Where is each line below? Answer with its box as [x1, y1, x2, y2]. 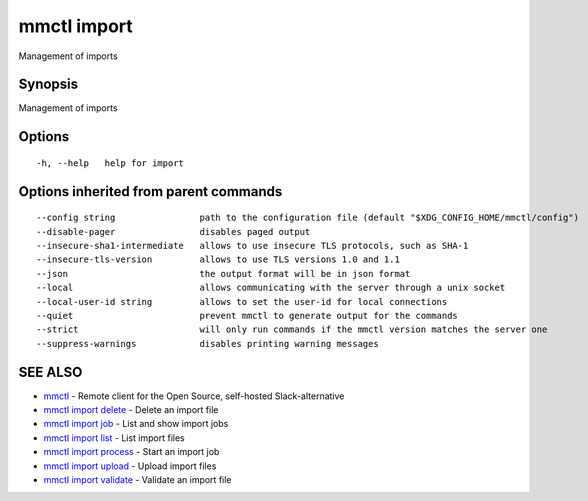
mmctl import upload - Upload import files [43, 460, 217, 472]
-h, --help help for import [36, 157, 185, 169]
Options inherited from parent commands [18, 183, 283, 200]
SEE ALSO [18, 363, 83, 380]
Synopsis [18, 76, 79, 93]
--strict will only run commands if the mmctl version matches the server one [36, 324, 548, 335]
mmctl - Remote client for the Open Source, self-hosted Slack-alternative [43, 390, 345, 402]
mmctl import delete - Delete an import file [43, 404, 219, 416]
